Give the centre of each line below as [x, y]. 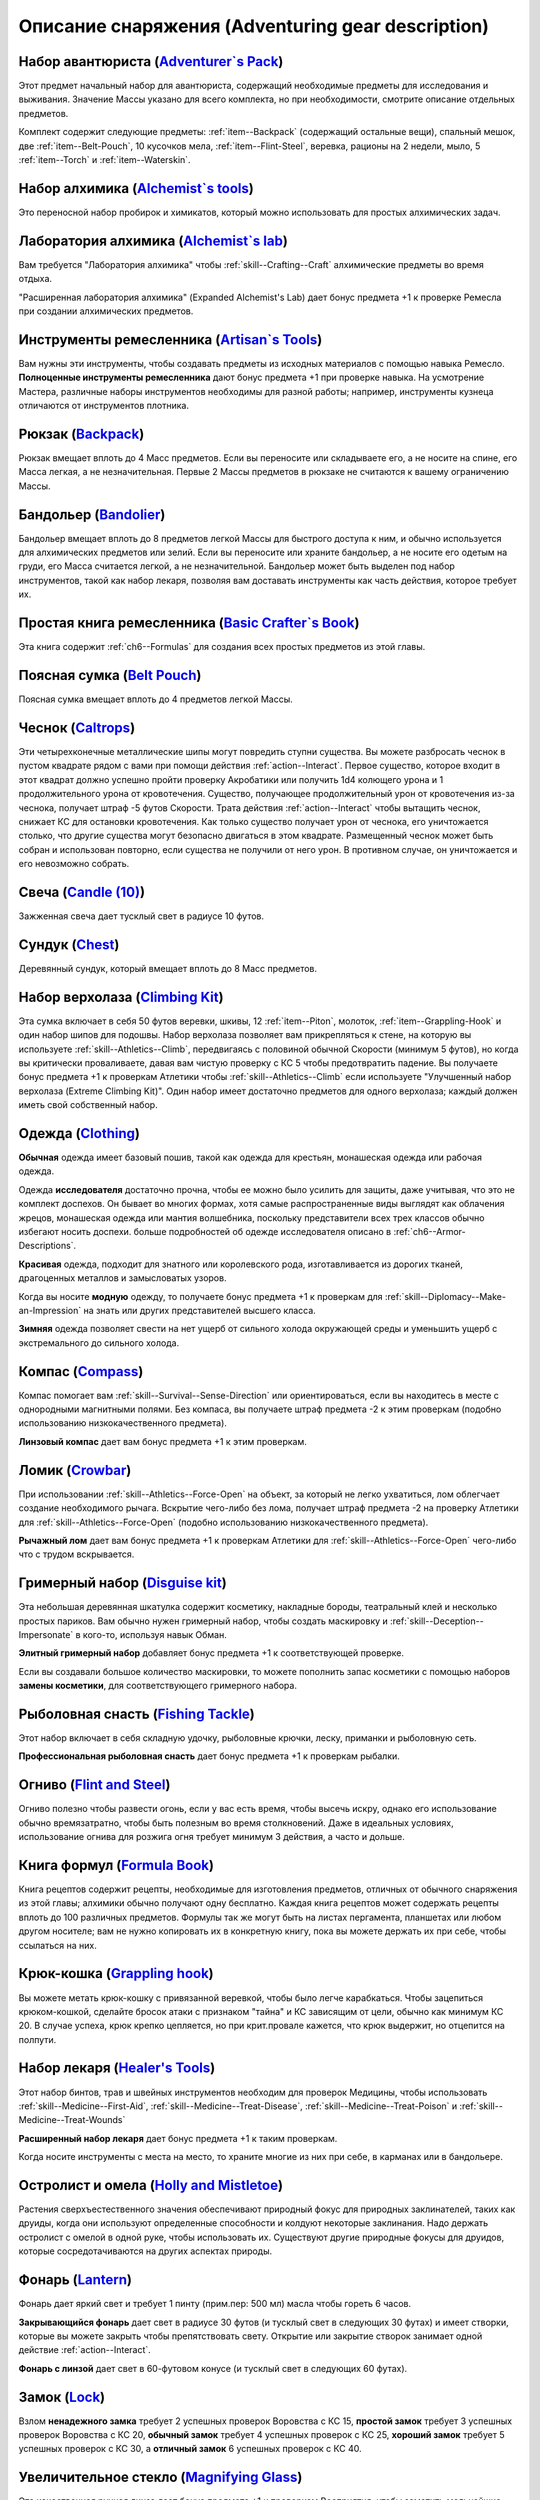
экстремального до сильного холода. [99, 1342]
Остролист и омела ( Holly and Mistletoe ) [151, 2185]
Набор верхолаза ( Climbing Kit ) [121, 996]
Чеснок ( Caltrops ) [77, 727]
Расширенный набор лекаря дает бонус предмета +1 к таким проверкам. [178, 2138]
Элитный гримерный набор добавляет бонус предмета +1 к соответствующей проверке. [211, 1653]
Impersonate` [46, 1634]
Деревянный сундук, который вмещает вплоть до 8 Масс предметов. [168, 968]
